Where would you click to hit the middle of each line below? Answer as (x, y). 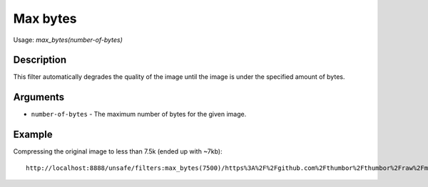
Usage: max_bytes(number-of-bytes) (68, 40)
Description (40, 60)
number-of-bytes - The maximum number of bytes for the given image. (139, 114)
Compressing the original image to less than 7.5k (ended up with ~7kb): (118, 151)
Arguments (39, 97)
